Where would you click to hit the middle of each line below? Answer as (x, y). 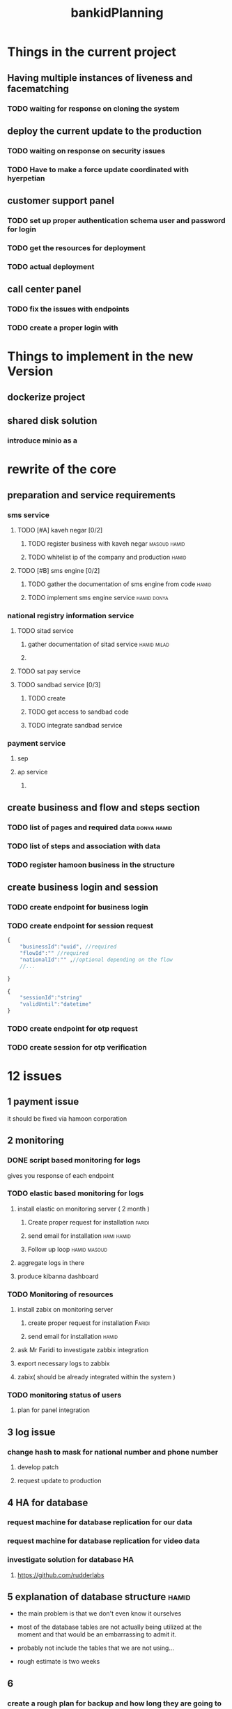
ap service (32, 772)
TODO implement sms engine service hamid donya (98, 597)
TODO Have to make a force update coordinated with (98, 169)
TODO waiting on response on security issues (86, 151)
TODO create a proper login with (63, 328)
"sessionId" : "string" (51, 998)
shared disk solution (52, 421)
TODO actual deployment (51, 266)
